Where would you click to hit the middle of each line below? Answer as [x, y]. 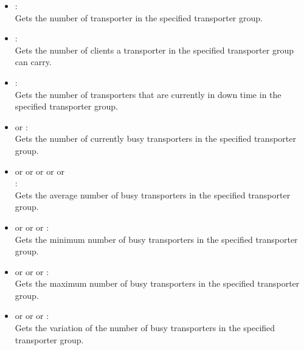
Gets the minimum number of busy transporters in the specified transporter [156, 239]
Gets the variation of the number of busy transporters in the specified [145, 328]
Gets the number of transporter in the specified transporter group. [139, 17]
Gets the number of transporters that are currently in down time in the [148, 94]
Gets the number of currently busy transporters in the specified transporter [155, 138]
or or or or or [40, 171]
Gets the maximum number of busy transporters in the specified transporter [157, 283]
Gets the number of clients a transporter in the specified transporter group [154, 50]
